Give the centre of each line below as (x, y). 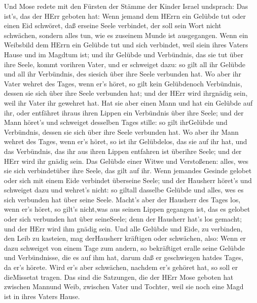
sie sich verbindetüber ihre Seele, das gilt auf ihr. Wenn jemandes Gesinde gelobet (128, 170)
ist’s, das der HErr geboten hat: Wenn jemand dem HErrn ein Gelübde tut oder (125, 16)
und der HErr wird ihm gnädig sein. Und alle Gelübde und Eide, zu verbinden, (123, 228)
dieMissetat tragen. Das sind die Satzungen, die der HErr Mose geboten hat (119, 277)
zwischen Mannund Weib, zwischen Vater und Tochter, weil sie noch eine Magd (124, 286)
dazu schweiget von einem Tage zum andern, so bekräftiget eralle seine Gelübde (125, 247)
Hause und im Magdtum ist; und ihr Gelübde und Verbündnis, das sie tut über (124, 54)
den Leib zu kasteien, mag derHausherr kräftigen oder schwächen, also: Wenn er (125, 238)
